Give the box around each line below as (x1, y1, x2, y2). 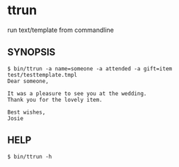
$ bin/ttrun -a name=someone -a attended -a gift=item (7, 65, 173, 72)
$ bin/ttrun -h (7, 153, 52, 160)
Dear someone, (7, 77, 50, 85)
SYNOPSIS (7, 46, 56, 58)
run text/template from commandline (7, 26, 115, 34)
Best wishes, (7, 109, 46, 116)
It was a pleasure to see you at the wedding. (7, 90, 147, 97)
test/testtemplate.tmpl (7, 71, 78, 78)
